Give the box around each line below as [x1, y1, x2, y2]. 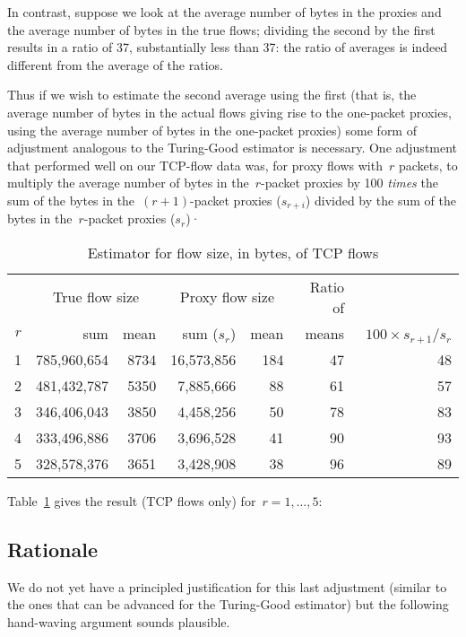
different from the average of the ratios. [7, 55, 223, 74]
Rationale [7, 535, 98, 563]
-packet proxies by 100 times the [260, 173, 438, 192]
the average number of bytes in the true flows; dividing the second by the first [7, 20, 436, 39]
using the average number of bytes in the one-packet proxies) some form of [7, 120, 417, 139]
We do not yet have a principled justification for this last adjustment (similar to [7, 577, 447, 596]
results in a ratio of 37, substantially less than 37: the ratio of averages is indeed [7, 38, 448, 57]
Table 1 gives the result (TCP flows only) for [7, 491, 256, 510]
